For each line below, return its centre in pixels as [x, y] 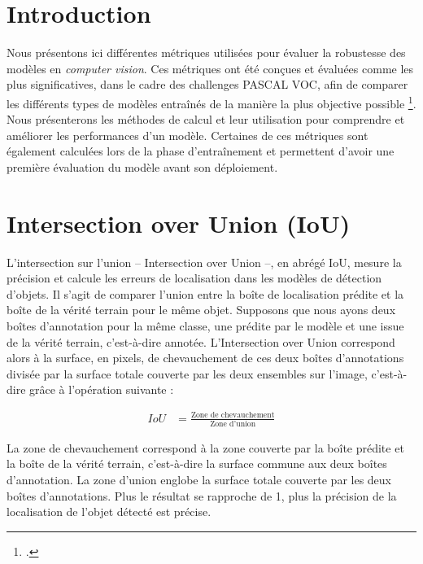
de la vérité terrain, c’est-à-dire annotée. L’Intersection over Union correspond [201, 341]
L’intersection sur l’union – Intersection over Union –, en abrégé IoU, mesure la [204, 262]
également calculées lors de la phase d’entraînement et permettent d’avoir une [201, 151]
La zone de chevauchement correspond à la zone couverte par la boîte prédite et [205, 447]
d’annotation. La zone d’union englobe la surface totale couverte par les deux [199, 480]
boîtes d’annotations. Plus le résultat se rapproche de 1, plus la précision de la [202, 495]
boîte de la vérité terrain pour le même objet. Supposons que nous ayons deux [201, 310]
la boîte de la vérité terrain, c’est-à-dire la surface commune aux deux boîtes [197, 463]
